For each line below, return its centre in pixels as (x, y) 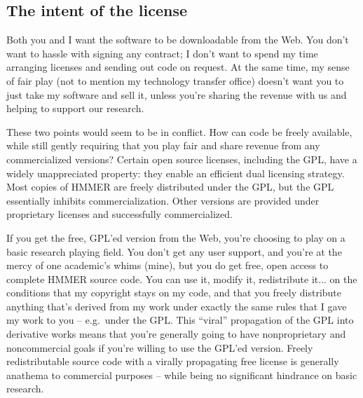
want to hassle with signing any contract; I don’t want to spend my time (162, 53)
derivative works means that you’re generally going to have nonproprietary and (176, 334)
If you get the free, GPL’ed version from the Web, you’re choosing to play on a (176, 237)
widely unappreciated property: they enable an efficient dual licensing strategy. (176, 173)
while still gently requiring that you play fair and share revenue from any (163, 145)
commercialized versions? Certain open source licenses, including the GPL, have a (182, 159)
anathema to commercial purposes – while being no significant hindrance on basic (182, 375)
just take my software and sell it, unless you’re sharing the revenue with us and (177, 94)
